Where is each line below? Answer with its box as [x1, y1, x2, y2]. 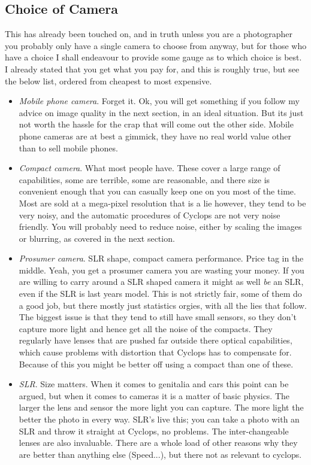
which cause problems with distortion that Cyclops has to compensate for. [19, 346, 292, 358]
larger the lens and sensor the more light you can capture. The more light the [19, 401, 304, 414]
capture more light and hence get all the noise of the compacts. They [19, 322, 273, 335]
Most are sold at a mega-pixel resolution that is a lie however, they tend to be [19, 196, 306, 209]
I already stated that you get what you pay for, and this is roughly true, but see [5, 62, 300, 75]
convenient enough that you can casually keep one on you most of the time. [19, 185, 296, 197]
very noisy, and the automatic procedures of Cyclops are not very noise [19, 208, 280, 221]
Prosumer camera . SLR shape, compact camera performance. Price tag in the [19, 252, 304, 265]
